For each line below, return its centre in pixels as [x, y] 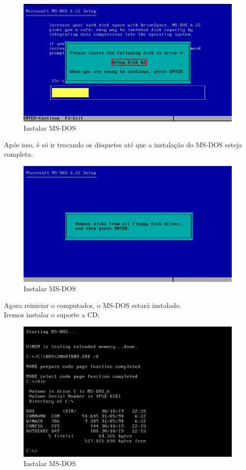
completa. [19, 154]
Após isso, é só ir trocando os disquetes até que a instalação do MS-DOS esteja [123, 144]
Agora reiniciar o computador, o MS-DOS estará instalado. [93, 305]
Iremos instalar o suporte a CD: [52, 315]
